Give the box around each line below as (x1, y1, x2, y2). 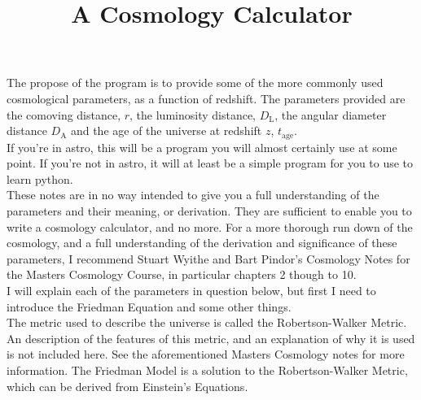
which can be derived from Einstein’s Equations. (7, 377, 248, 394)
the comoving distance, (7, 106, 121, 123)
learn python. (7, 170, 73, 187)
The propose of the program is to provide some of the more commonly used (7, 74, 384, 91)
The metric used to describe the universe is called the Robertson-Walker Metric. (7, 314, 407, 331)
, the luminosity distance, (129, 106, 256, 123)
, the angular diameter (274, 106, 387, 123)
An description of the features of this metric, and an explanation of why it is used (7, 329, 415, 346)
